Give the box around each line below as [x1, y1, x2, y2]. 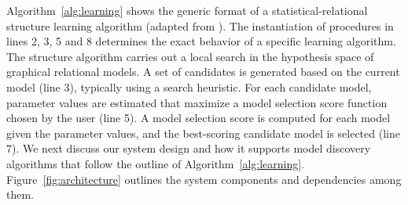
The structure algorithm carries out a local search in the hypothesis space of [6, 48, 374, 64]
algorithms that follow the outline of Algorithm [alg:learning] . [6, 155, 305, 171]
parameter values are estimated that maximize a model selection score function [6, 94, 388, 110]
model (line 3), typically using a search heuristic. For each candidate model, [6, 78, 372, 95]
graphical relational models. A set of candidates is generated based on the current [6, 63, 400, 80]
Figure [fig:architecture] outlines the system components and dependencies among [6, 171, 402, 187]
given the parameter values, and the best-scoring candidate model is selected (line [6, 124, 400, 141]
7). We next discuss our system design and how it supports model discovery [6, 140, 371, 156]
